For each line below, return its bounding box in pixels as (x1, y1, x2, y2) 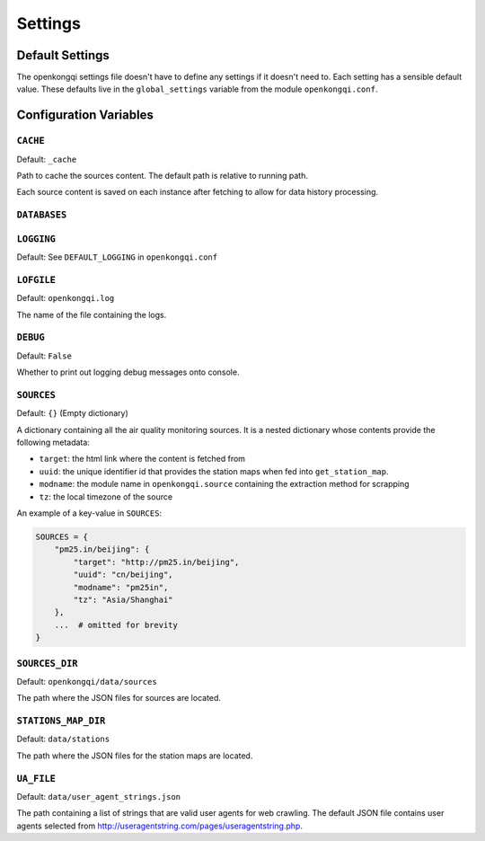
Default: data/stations (16, 733, 110, 745)
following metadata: (16, 437, 90, 448)
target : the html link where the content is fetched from (39, 454, 246, 465)
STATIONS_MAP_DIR (16, 715, 106, 727)
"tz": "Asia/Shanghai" (73, 594, 174, 605)
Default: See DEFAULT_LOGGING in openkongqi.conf (16, 252, 218, 262)
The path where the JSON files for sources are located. (16, 693, 222, 704)
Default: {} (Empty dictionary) (16, 408, 129, 419)
